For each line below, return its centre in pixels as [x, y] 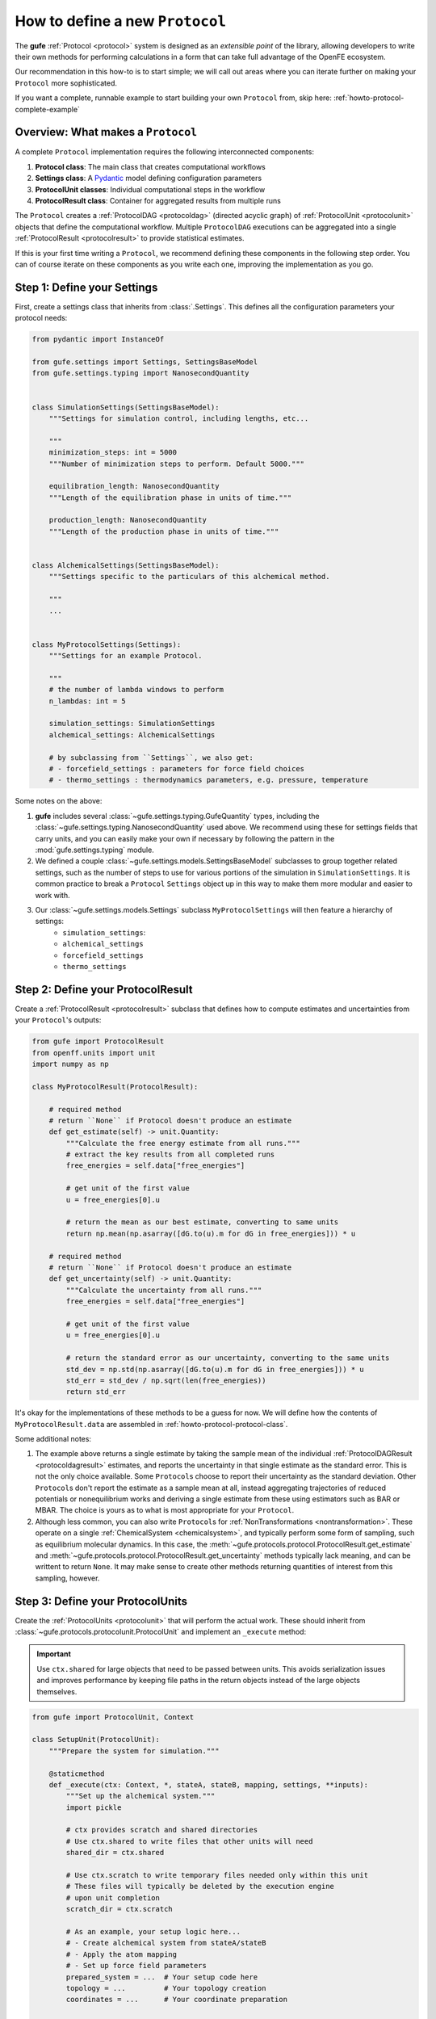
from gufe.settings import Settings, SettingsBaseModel [145, 362]
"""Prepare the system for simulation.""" [134, 1751]
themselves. [57, 1691]
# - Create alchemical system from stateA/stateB [166, 1943]
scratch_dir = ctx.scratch [119, 1909]
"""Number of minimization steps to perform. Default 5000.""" [177, 464]
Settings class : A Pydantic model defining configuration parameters [149, 178]
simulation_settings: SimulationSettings [132, 724]
